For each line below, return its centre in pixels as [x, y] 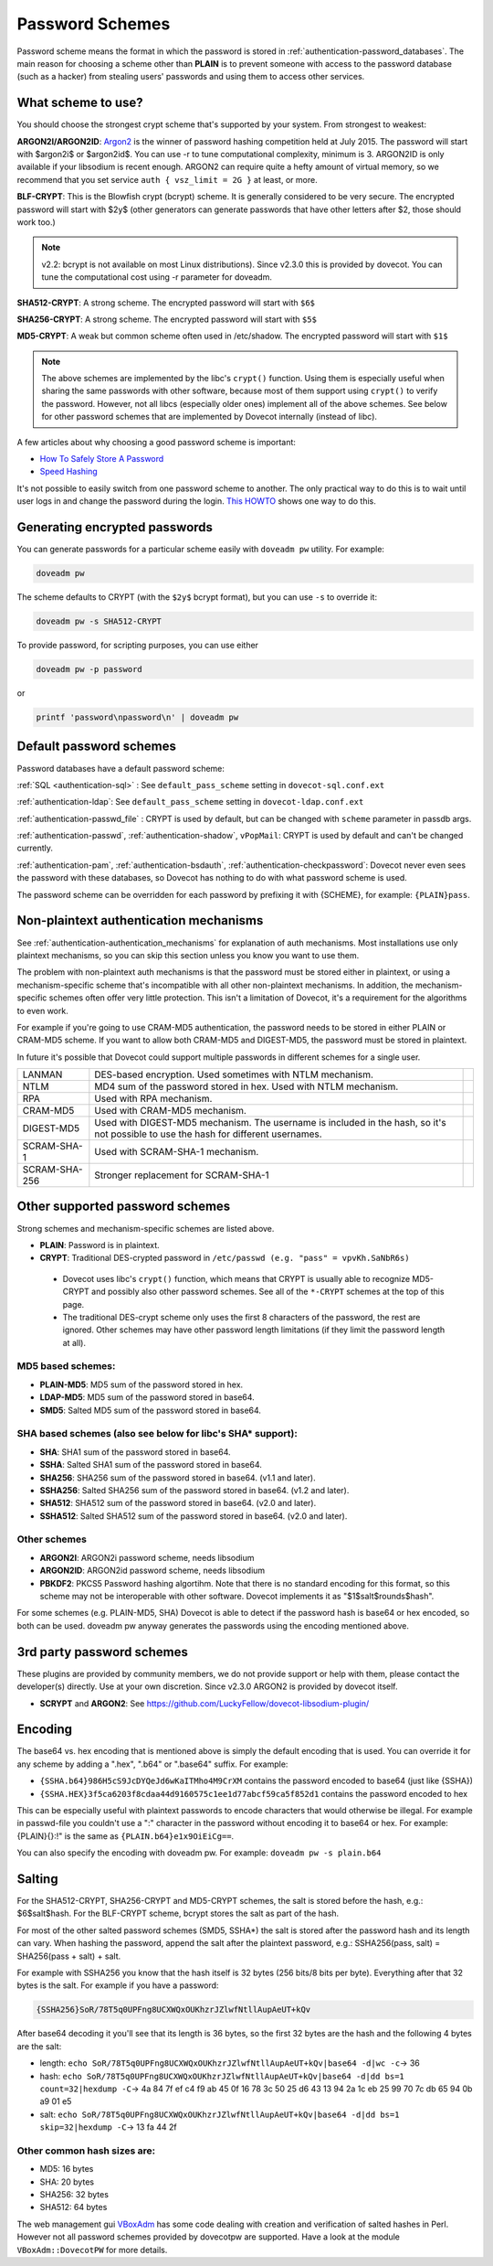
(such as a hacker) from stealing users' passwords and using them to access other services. [191, 77]
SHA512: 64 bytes [73, 2207]
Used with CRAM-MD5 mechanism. [170, 1111]
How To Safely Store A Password [102, 459]
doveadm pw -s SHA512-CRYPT [99, 621]
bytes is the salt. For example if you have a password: [118, 1985]
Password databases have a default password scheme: [121, 768]
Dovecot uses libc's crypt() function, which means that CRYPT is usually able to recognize [236, 1278]
